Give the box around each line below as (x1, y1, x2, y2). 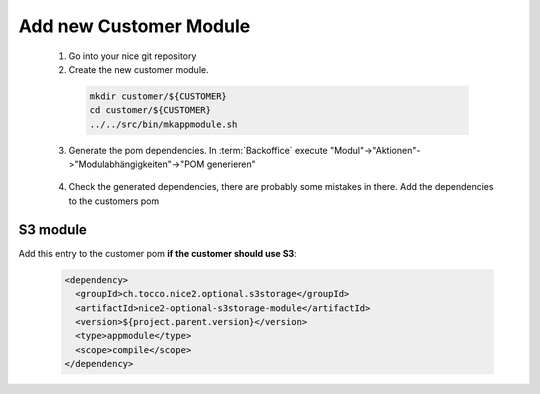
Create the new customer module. (68, 63, 209, 75)
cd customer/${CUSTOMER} (89, 105, 212, 116)
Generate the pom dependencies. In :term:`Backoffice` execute (68, 144, 329, 156)
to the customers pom (68, 195, 160, 207)
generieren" (206, 158, 257, 170)
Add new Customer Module (18, 15, 251, 37)
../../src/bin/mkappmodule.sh (89, 118, 238, 130)
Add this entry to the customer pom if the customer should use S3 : (18, 247, 297, 259)
